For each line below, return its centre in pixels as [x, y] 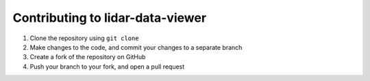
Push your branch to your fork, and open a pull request [107, 66]
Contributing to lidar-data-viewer [110, 18]
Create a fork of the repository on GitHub [88, 57]
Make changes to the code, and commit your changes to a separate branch [136, 47]
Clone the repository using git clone [85, 38]
